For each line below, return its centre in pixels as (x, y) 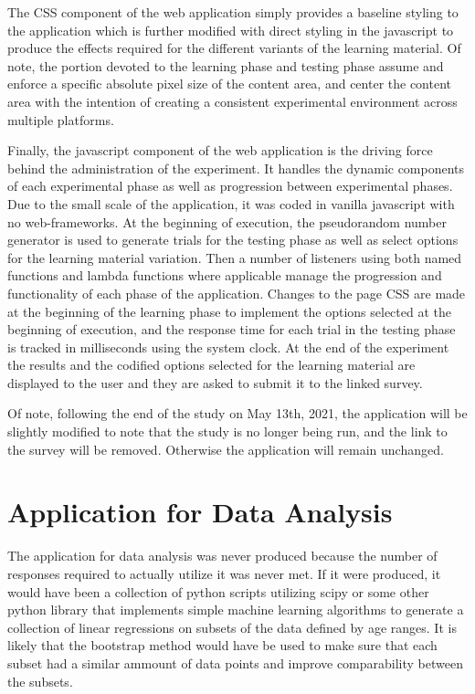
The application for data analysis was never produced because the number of (222, 556)
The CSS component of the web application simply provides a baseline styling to (233, 12)
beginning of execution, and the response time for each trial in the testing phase (232, 329)
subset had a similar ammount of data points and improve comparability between (235, 662)
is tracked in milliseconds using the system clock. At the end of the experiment (228, 347)
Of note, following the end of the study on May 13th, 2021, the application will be (237, 413)
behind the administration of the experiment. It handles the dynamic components (236, 168)
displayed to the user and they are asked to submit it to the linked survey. (215, 382)
